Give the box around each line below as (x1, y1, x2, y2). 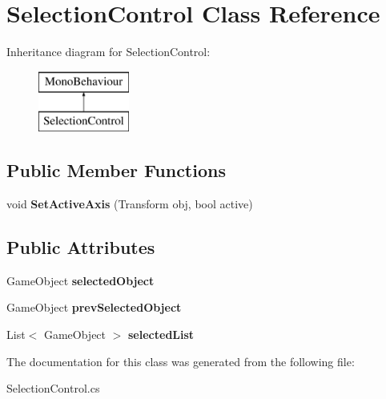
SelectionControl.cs (6, 380, 100, 397)
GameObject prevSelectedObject (6, 299, 182, 316)
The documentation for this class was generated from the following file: (6, 353, 355, 369)
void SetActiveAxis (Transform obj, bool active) (6, 195, 253, 212)
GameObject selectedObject (6, 272, 155, 288)
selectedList (128, 326, 195, 343)
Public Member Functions (6, 158, 226, 183)
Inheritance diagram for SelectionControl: (6, 43, 211, 60)
